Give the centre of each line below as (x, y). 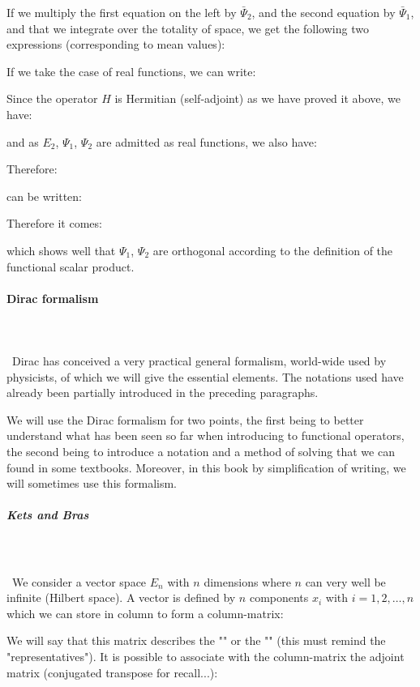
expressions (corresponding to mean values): (116, 44)
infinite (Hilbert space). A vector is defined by (121, 597)
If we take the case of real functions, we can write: (131, 71)
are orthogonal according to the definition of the (273, 250)
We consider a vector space (79, 581)
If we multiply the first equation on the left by (122, 12)
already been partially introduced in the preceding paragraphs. (163, 393)
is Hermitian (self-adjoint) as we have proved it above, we (258, 98)
